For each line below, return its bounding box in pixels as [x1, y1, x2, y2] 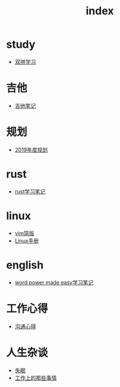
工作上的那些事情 [14, 374, 57, 381]
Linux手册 [14, 237, 39, 244]
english [6, 258, 44, 272]
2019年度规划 [14, 146, 48, 153]
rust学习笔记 [14, 188, 46, 195]
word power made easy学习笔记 [14, 278, 94, 286]
